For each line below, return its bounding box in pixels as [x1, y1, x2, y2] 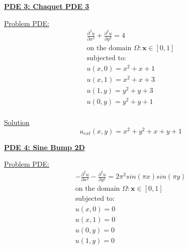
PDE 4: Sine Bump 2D [4, 142, 85, 152]
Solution [4, 117, 30, 128]
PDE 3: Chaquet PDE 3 [4, 1, 89, 11]
